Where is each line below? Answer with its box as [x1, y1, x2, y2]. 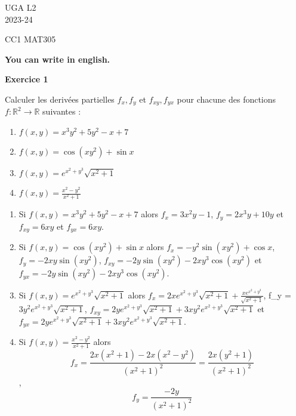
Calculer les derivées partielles [5, 93, 115, 105]
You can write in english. [5, 53, 110, 65]
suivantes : [42, 105, 81, 118]
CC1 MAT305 [5, 33, 56, 45]
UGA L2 [5, 1, 36, 13]
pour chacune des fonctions [177, 93, 276, 105]
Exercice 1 [5, 73, 48, 85]
